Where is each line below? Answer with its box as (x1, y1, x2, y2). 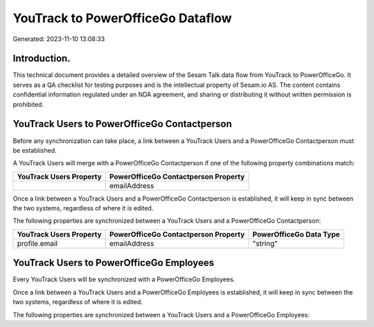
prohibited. (12, 100, 44, 108)
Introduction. (12, 53, 71, 65)
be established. (12, 146, 57, 154)
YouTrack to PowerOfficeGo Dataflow (12, 10, 232, 26)
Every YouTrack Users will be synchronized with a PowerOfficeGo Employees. (12, 275, 235, 284)
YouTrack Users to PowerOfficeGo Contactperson (12, 118, 232, 130)
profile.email (17, 238, 58, 248)
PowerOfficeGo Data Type (252, 229, 340, 239)
